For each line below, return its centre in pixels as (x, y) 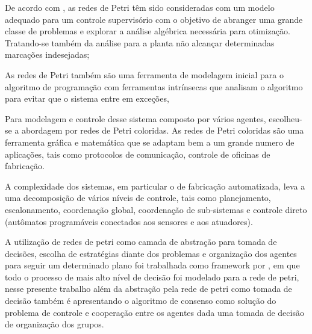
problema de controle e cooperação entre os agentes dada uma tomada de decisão (154, 312)
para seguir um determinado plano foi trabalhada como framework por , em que (152, 265)
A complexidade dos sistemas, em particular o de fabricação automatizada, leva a (155, 186)
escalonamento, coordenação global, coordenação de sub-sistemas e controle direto (156, 209)
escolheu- (285, 118)
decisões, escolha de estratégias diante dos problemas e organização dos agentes (151, 253)
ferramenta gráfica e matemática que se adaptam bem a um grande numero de (150, 142)
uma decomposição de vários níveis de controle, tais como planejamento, (138, 198)
